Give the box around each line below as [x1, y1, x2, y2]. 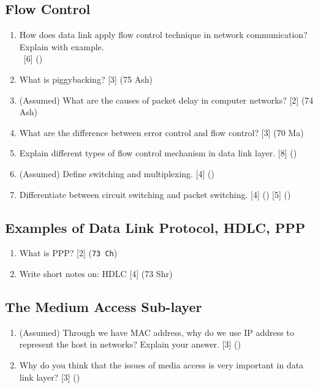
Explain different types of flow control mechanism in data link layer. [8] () [19, 146, 297, 159]
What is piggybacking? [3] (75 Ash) [19, 72, 153, 85]
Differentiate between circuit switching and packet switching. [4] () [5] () [19, 188, 291, 200]
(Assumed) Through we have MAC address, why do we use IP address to [19, 325, 294, 338]
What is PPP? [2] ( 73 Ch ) [19, 246, 118, 259]
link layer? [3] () [19, 370, 80, 383]
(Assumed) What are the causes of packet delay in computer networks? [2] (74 [19, 93, 314, 106]
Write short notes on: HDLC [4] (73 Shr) [19, 267, 173, 280]
